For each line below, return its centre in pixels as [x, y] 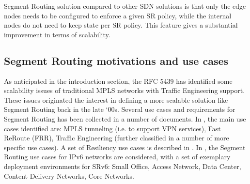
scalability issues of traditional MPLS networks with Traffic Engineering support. [125, 90]
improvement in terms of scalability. [57, 34]
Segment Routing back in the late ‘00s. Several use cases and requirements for [120, 109]
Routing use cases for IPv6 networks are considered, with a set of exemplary [117, 157]
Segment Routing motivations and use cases [116, 60]
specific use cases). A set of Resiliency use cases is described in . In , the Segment [125, 147]
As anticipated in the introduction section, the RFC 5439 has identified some [118, 81]
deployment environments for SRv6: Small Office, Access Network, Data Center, [123, 166]
